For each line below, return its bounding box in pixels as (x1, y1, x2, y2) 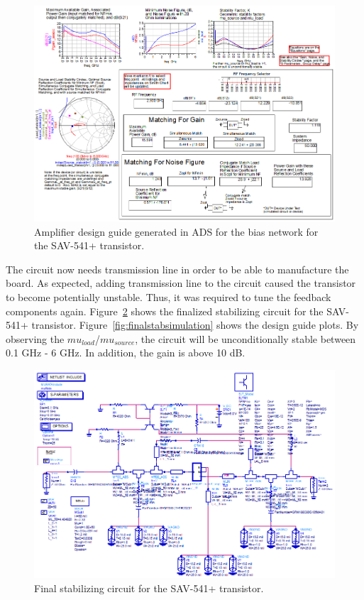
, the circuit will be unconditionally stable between (135, 331, 356, 346)
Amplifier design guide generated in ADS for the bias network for (34, 224, 319, 239)
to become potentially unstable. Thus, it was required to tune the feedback (6, 290, 331, 305)
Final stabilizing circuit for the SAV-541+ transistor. (34, 580, 264, 595)
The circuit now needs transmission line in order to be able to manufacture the (6, 261, 349, 276)
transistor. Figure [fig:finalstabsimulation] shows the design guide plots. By (31, 317, 359, 332)
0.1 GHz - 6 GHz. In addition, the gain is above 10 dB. (6, 345, 246, 360)
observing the (6, 331, 65, 346)
